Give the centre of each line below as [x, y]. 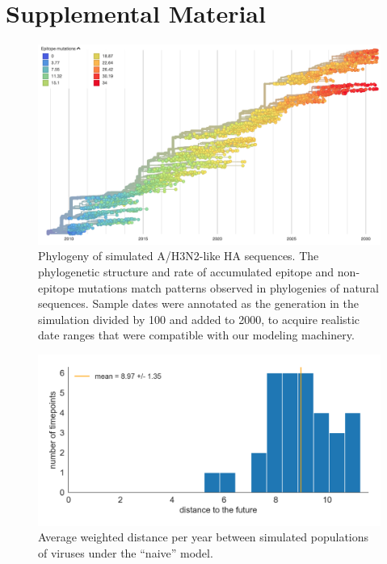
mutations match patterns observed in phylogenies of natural [229, 287]
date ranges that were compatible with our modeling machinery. [196, 335]
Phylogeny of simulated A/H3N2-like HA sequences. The [179, 256]
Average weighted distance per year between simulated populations [204, 537]
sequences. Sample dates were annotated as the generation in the [199, 303]
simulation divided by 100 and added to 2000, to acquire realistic [199, 319]
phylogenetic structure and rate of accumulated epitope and [186, 271]
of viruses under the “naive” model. [126, 553]
